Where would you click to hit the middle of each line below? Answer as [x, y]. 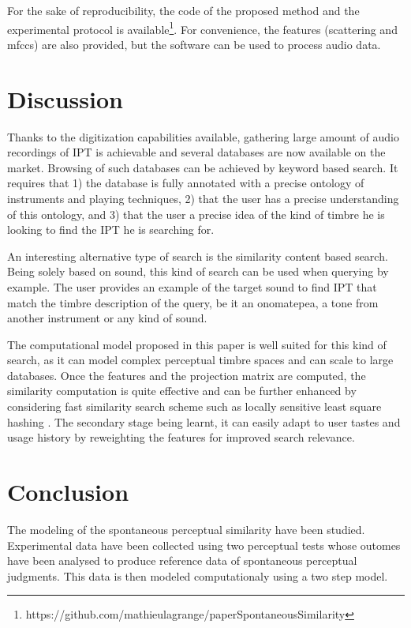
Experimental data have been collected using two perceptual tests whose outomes [204, 545]
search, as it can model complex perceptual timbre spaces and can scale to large [200, 360]
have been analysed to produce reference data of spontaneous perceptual [182, 560]
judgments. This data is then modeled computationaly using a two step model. [198, 575]
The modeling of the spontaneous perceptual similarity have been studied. [186, 529]
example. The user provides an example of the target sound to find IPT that [192, 286]
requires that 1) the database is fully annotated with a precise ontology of [186, 183]
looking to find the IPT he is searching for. [111, 229]
